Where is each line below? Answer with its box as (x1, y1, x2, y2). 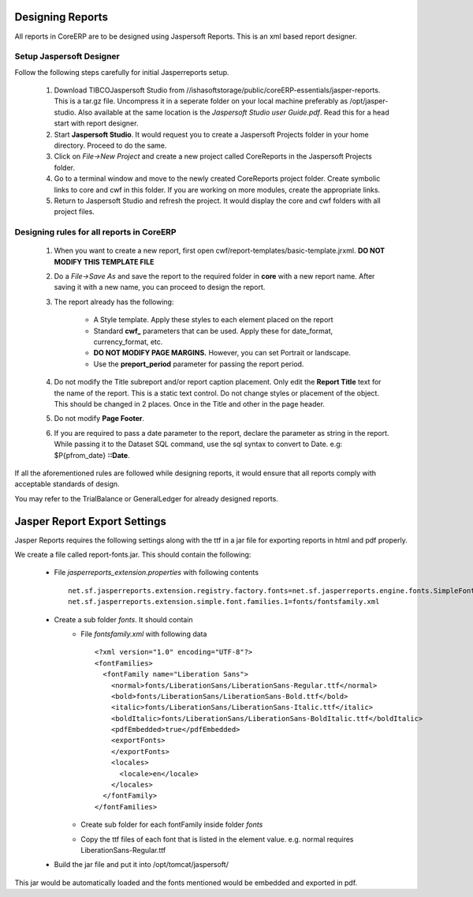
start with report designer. (54, 118, 139, 128)
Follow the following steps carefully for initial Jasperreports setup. (14, 67, 229, 77)
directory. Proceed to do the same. (54, 141, 167, 150)
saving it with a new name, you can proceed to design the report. (54, 283, 266, 292)
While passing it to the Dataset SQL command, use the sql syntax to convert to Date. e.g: (54, 439, 343, 449)
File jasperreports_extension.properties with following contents (54, 568, 259, 577)
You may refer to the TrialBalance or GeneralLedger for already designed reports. (14, 494, 279, 503)
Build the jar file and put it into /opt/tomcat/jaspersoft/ (54, 860, 229, 869)
